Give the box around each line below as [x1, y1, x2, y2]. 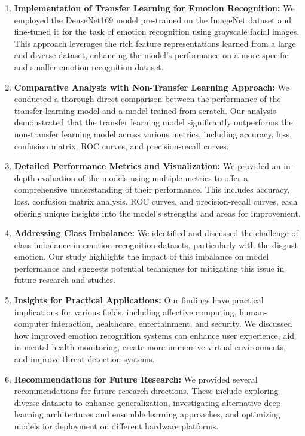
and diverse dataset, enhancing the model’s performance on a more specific [14, 49, 289, 61]
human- [239, 305, 267, 318]
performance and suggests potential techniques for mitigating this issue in [14, 261, 285, 274]
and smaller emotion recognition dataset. [14, 60, 164, 73]
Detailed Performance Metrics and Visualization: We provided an [14, 160, 281, 172]
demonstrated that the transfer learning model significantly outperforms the [14, 116, 293, 128]
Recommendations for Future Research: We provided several [14, 372, 258, 385]
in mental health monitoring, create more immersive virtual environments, [14, 341, 286, 353]
